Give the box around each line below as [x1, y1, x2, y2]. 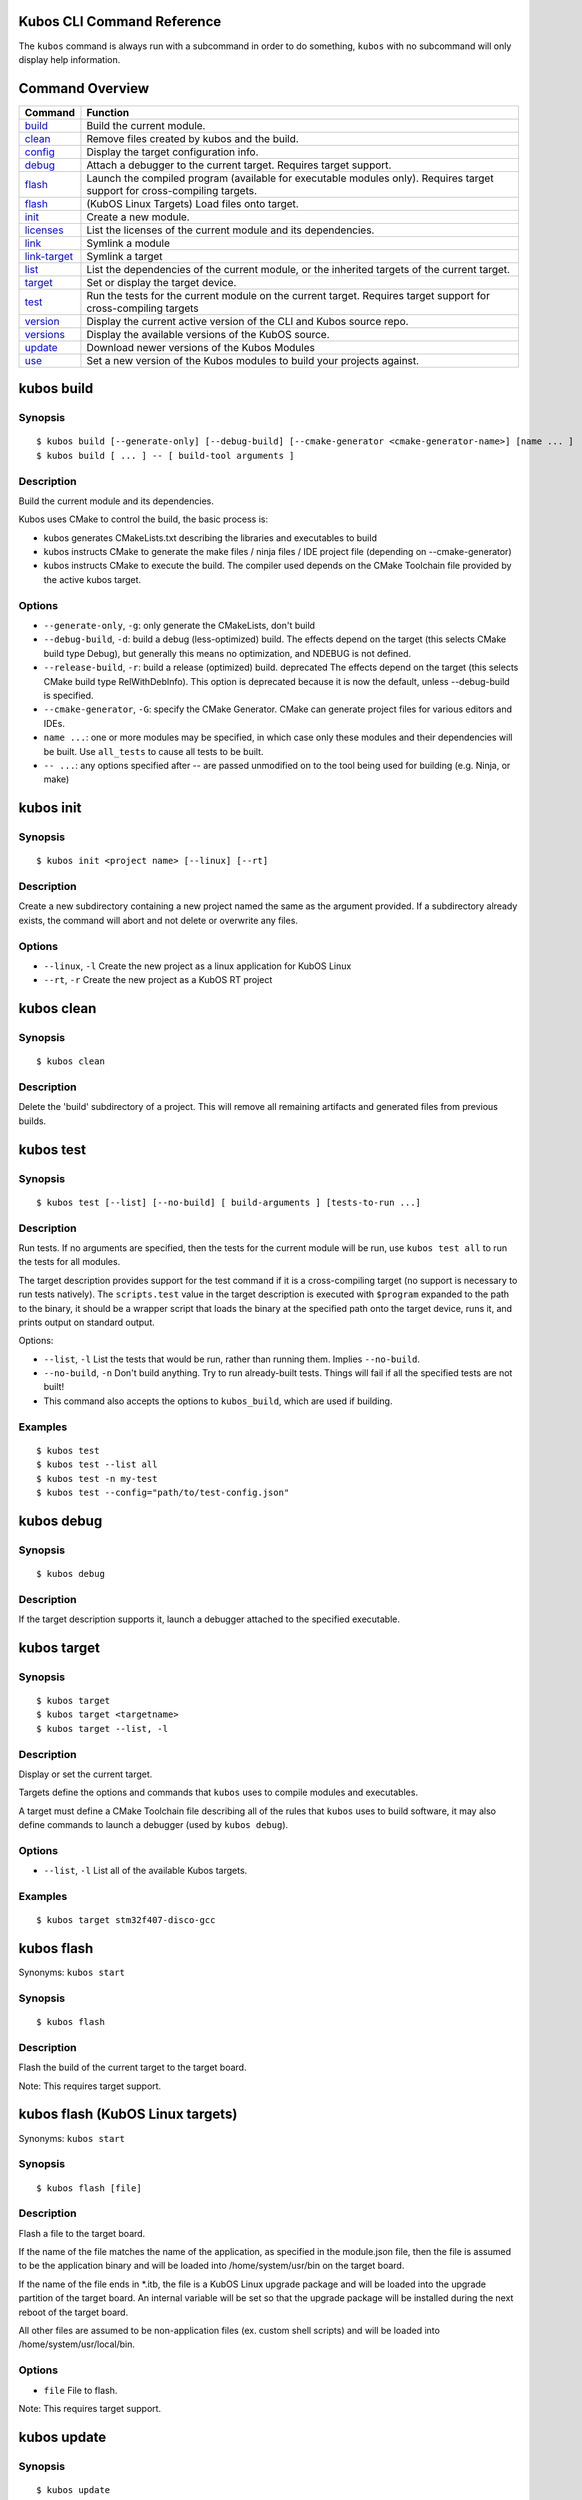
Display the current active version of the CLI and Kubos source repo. [86, 314, 409, 328]
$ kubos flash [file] [36, 2182, 142, 2194]
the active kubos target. [43, 573, 142, 585]
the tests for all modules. [18, 1256, 121, 1268]
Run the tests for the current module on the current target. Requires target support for [86, 288, 490, 302]
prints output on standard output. [18, 1316, 155, 1328]
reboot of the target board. [18, 2306, 129, 2318]
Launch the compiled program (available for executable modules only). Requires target [86, 171, 494, 185]
